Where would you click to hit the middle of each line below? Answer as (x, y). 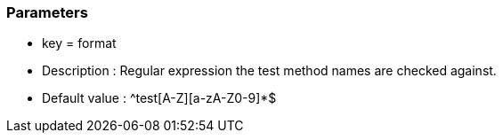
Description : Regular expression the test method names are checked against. (269, 71)
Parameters (47, 12)
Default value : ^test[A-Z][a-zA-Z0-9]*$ (159, 98)
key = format (79, 43)
